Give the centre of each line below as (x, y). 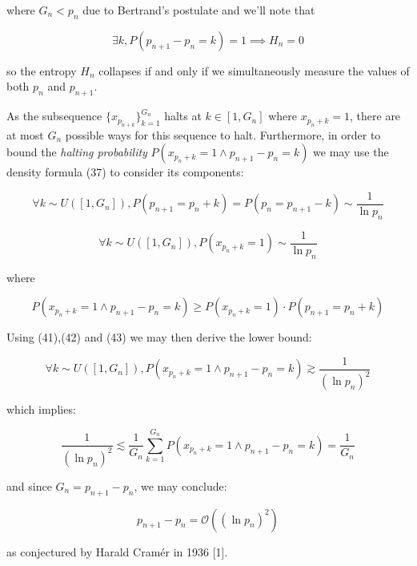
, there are (375, 116)
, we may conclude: (180, 485)
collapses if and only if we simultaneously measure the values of (254, 70)
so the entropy (42, 70)
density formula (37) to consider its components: (125, 172)
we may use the (351, 152)
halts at (183, 116)
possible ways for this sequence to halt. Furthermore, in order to (223, 134)
